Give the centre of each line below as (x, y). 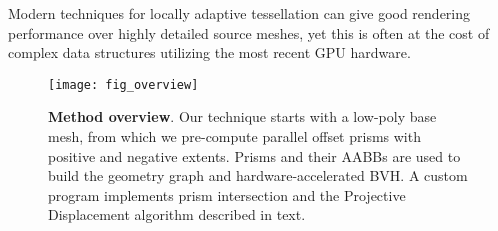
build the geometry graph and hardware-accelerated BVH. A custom (258, 175)
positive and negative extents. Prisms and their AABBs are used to (254, 155)
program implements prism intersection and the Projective (227, 194)
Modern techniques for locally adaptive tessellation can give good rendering (239, 13)
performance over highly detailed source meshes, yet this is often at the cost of (249, 32)
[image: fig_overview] (123, 84)
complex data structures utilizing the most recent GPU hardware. (209, 52)
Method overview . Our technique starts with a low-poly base (242, 116)
